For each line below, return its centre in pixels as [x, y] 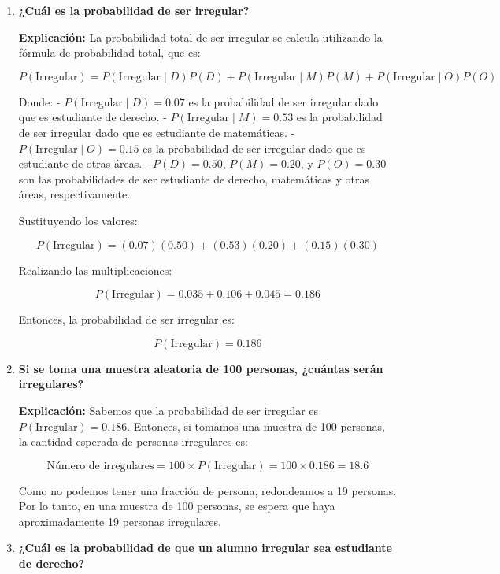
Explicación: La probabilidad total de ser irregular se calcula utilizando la [200, 37]
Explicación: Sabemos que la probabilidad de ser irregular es [169, 410]
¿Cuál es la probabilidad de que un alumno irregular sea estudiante [205, 548]
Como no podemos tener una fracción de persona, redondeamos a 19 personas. [207, 490]
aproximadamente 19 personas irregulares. [120, 521]
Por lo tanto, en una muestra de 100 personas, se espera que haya [177, 506]
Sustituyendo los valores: [78, 220]
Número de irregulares [100, 466]
